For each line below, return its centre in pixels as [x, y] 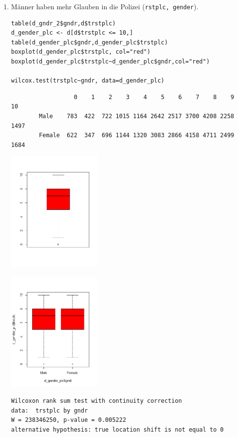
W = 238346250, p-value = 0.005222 [69, 420]
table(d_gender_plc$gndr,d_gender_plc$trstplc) [89, 42]
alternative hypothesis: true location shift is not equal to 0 [117, 429]
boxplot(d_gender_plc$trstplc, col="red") [81, 52]
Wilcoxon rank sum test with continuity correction [96, 401]
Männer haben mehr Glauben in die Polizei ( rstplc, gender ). [105, 6]
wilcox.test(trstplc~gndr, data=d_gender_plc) [88, 81]
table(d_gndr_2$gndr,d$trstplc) [63, 23]
